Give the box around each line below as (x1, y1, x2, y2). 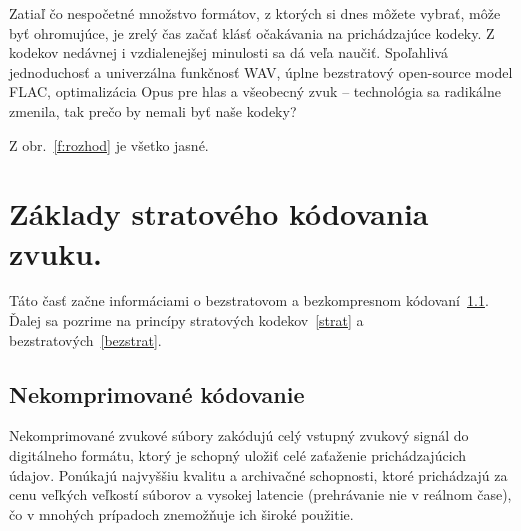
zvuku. (9, 232, 103, 273)
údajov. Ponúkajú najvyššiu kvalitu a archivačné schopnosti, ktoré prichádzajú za (9, 464, 508, 485)
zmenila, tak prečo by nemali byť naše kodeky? (9, 100, 297, 121)
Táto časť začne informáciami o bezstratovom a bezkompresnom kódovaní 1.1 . (9, 290, 489, 311)
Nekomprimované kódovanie (9, 378, 305, 409)
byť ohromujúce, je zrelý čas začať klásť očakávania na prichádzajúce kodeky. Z (9, 22, 495, 43)
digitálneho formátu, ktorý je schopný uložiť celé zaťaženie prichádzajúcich (9, 445, 467, 466)
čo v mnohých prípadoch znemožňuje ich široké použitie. (9, 503, 354, 524)
